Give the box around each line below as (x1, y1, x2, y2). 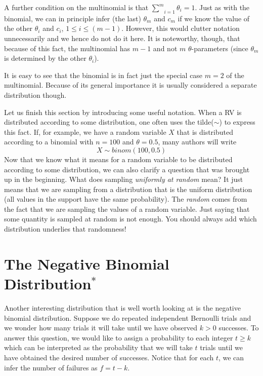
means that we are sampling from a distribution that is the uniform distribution (4, 183, 252, 194)
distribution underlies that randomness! (4, 223, 126, 234)
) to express (219, 117, 255, 127)
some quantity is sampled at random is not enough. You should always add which (4, 213, 257, 224)
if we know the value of (178, 13, 250, 23)
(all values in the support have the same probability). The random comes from (4, 194, 247, 204)
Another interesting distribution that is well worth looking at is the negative (4, 302, 241, 313)
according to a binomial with (4, 136, 94, 147)
